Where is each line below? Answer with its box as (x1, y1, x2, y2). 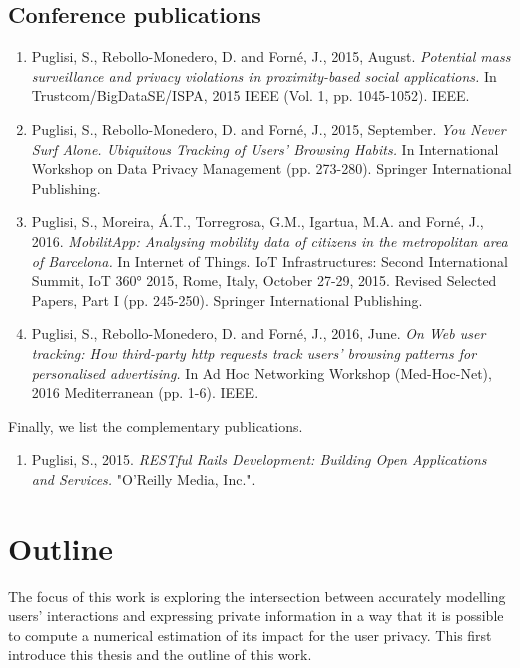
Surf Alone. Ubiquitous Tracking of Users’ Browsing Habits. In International (31, 138, 499, 159)
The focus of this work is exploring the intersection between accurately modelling (8, 585, 506, 606)
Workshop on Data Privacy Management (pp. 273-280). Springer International (31, 158, 512, 179)
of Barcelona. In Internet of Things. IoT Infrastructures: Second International (31, 250, 508, 271)
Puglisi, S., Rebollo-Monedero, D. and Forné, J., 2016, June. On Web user (31, 323, 486, 344)
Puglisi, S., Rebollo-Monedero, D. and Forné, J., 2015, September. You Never (31, 118, 506, 139)
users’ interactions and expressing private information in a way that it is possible (8, 605, 504, 626)
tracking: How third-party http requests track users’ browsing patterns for (31, 342, 477, 363)
